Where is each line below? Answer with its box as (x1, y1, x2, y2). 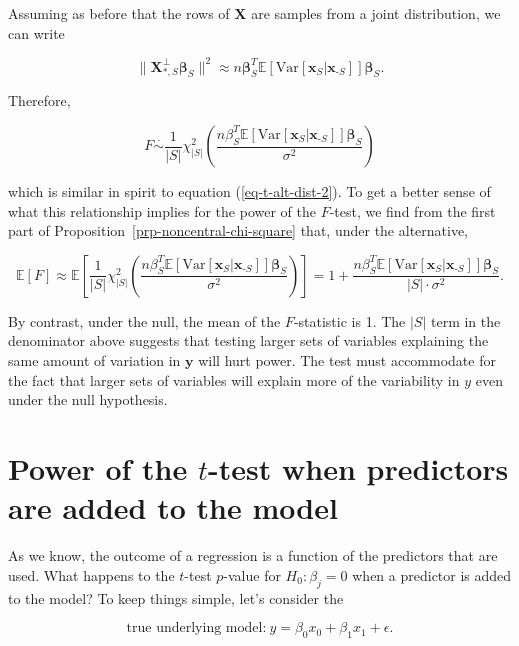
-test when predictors (208, 448, 509, 489)
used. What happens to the (8, 564, 175, 585)
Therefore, (8, 90, 71, 111)
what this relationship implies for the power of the (8, 200, 316, 221)
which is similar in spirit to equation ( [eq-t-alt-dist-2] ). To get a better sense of (8, 181, 491, 202)
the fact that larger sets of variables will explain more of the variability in (8, 369, 460, 390)
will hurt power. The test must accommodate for (198, 350, 496, 371)
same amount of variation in (8, 350, 181, 371)
